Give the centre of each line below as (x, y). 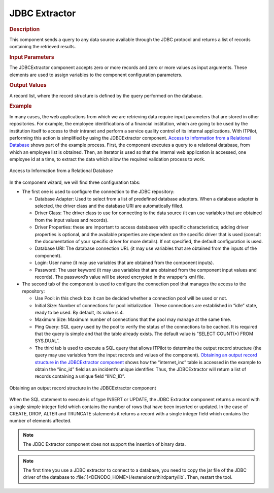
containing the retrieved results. (43, 47)
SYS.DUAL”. (47, 341)
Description (25, 29)
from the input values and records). (72, 220)
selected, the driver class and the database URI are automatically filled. (109, 206)
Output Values (28, 85)
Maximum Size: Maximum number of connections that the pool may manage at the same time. (133, 319)
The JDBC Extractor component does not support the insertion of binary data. (105, 444)
